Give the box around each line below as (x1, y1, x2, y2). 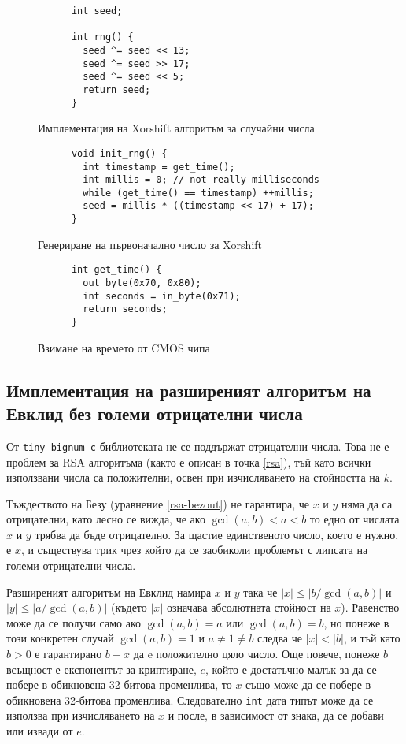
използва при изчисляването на (6, 707, 155, 724)
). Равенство (341, 599, 400, 616)
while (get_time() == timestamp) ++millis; (83, 187, 314, 199)
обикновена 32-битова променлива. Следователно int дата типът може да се (6, 691, 374, 708)
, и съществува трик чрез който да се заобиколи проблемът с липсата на (20, 541, 368, 558)
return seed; (83, 84, 151, 95)
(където (111, 599, 147, 616)
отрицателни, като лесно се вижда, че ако (6, 511, 205, 527)
